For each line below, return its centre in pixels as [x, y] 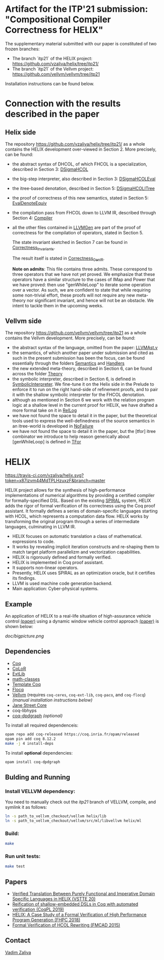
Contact [18, 941]
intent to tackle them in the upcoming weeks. [58, 305]
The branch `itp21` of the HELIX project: [52, 58]
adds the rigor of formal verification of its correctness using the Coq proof [80, 506]
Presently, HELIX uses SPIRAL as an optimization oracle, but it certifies [84, 573]
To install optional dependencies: [39, 753]
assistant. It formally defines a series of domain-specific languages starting [82, 511]
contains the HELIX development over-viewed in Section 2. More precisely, [81, 149]
